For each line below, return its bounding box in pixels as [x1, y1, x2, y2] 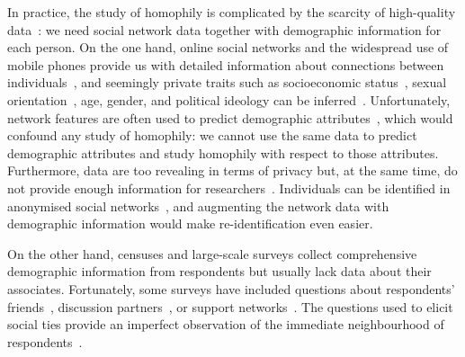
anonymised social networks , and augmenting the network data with [7, 196, 389, 215]
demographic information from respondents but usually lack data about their [7, 262, 432, 281]
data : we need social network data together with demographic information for [7, 20, 442, 39]
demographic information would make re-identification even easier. [7, 214, 373, 233]
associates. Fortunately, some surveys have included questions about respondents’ [7, 279, 455, 298]
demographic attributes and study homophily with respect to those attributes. [7, 143, 439, 162]
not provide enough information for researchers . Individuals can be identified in [7, 178, 451, 197]
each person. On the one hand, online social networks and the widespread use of [7, 38, 449, 57]
